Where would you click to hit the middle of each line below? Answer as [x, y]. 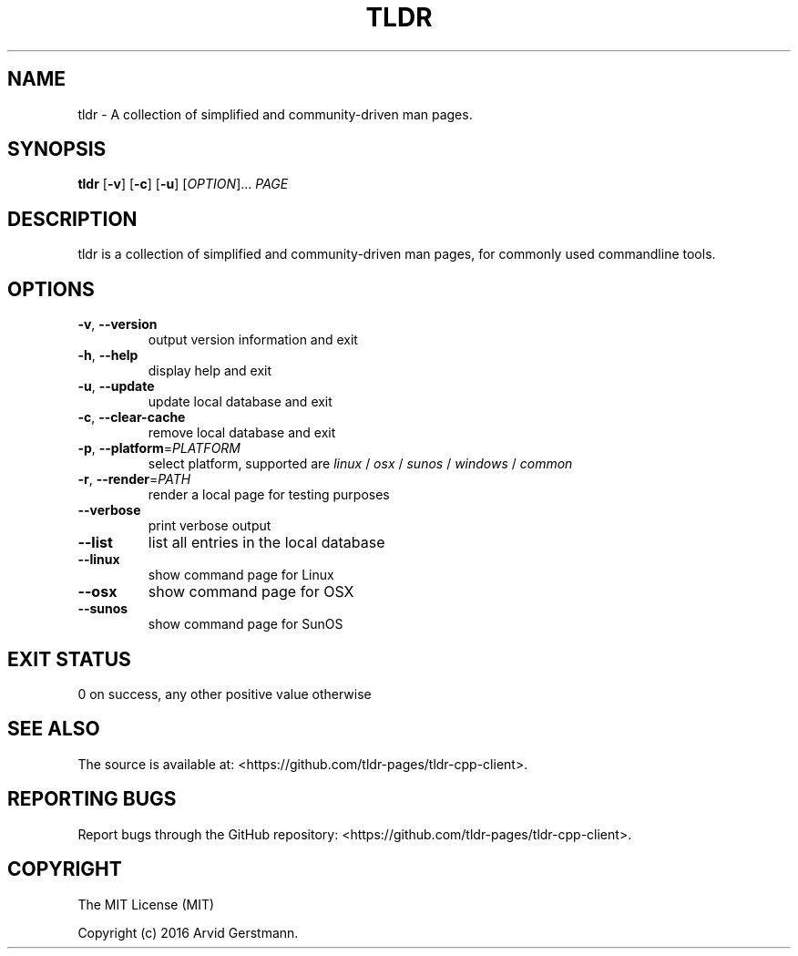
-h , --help [108, 355]
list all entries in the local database [266, 543]
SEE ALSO [54, 729]
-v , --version [118, 324]
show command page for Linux [241, 575]
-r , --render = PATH [134, 479]
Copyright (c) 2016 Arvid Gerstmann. [188, 932]
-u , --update [116, 386]
